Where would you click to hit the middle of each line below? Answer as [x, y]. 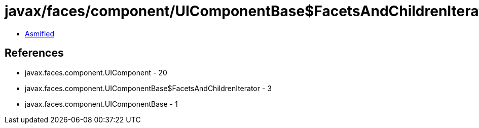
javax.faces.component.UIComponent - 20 [96, 72]
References [34, 53]
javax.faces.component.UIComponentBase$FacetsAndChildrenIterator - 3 [148, 88]
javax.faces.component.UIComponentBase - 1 [101, 104]
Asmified [40, 33]
